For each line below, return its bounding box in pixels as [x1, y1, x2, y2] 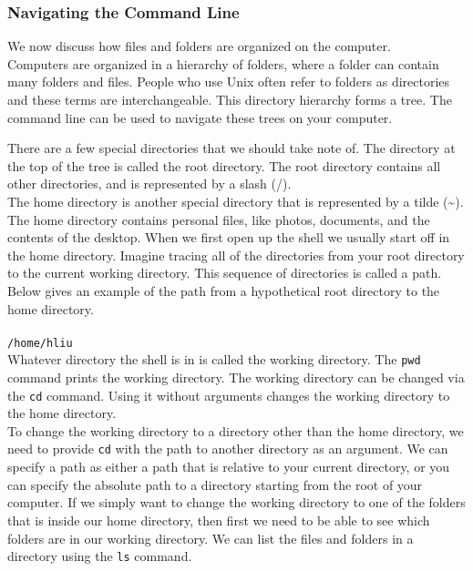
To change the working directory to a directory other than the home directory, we [7, 421, 464, 440]
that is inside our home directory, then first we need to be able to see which [7, 510, 430, 529]
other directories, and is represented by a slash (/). [7, 174, 292, 193]
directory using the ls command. [7, 546, 192, 566]
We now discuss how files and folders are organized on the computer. [7, 36, 391, 56]
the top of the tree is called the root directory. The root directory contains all [7, 156, 441, 175]
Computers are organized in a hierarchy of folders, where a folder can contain [7, 54, 439, 73]
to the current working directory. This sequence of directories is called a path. [7, 263, 442, 282]
